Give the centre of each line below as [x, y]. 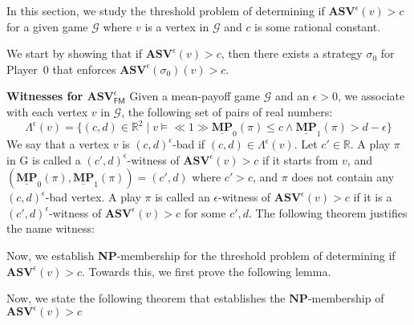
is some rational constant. [318, 26]
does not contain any [343, 177]
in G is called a [44, 159]
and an [292, 96]
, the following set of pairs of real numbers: [227, 111]
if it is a [373, 197]
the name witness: [51, 228]
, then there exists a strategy [292, 53]
